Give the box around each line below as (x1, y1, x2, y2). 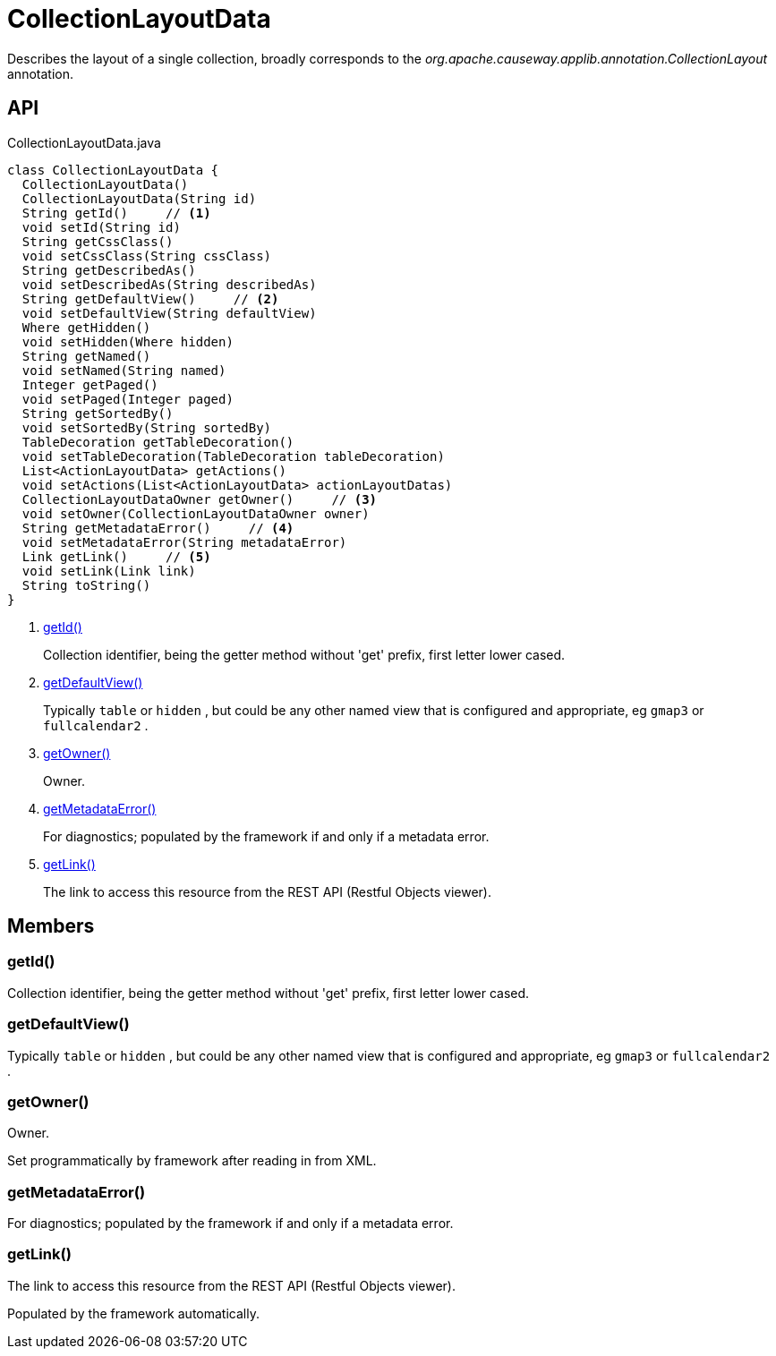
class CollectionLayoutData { (7, 162, 219, 177)
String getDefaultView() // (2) (21, 291, 279, 306)
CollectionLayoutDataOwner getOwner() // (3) (21, 491, 378, 507)
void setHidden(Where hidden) (21, 334, 234, 349)
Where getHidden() (21, 320, 151, 335)
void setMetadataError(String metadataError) (21, 534, 347, 550)
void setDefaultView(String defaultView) (21, 305, 317, 320)
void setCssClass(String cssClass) (21, 248, 272, 263)
